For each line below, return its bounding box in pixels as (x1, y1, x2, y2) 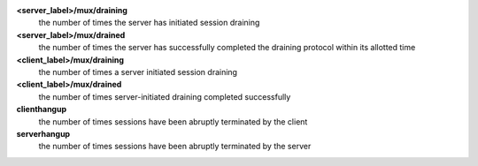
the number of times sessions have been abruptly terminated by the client (38, 116, 308, 127)
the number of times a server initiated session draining (38, 66, 238, 77)
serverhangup (16, 128, 71, 139)
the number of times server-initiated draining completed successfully (38, 91, 291, 102)
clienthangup (16, 104, 66, 115)
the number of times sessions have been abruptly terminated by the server (38, 141, 312, 152)
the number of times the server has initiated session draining (38, 18, 260, 28)
